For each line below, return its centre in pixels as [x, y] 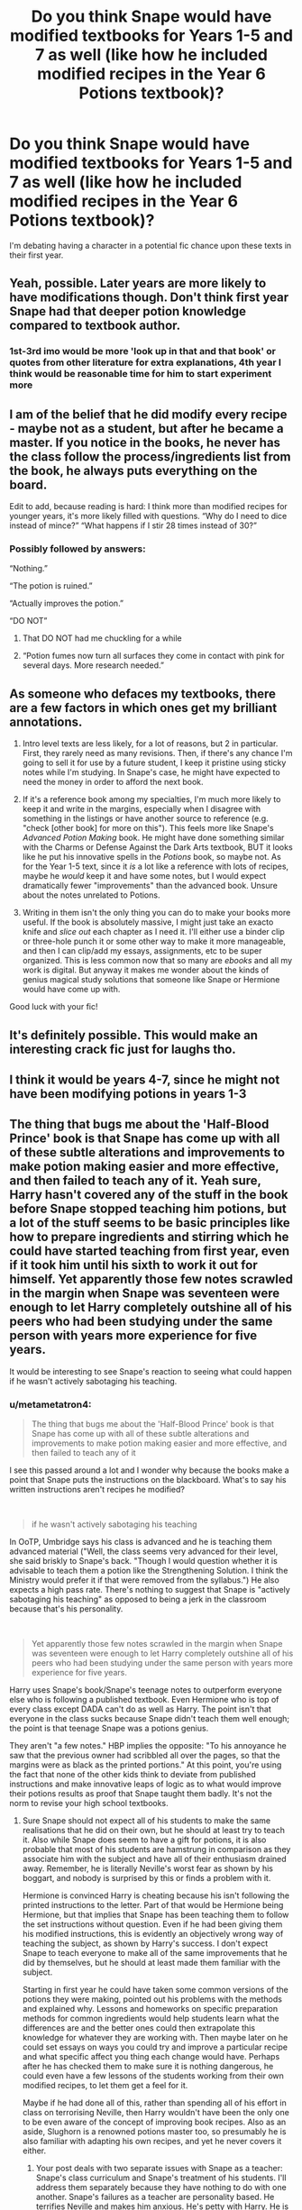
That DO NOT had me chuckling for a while [102, 638]
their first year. [37, 255]
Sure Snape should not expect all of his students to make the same [146, 1821]
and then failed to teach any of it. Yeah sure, [135, 1181]
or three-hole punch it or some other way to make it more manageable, [154, 941]
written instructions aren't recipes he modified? [97, 1490]
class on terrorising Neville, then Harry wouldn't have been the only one [156, 2113]
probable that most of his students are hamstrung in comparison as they [156, 1849]
